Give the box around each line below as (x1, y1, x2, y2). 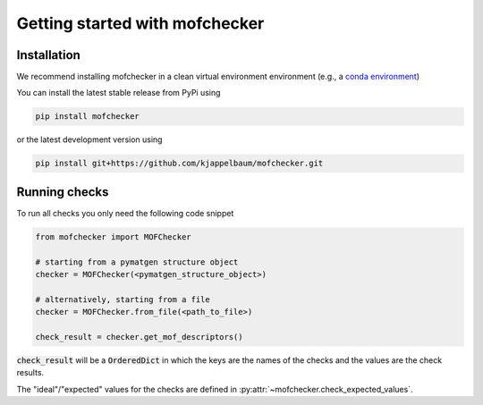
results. (16, 367, 45, 378)
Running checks (16, 184, 109, 199)
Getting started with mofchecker (16, 13, 265, 33)
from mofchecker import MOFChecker (35, 232, 191, 241)
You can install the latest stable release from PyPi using (16, 88, 221, 98)
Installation (16, 47, 80, 63)
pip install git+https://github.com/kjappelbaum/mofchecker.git (35, 158, 324, 169)
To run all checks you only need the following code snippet (16, 207, 234, 218)
